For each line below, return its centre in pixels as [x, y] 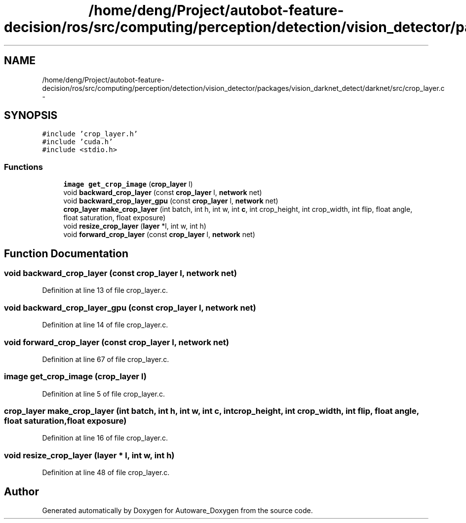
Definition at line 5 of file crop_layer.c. [103, 394]
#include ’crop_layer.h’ [90, 134]
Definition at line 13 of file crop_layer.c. [105, 290]
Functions [23, 167]
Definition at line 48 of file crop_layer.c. [106, 473]
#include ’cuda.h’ [78, 142]
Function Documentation [66, 253]
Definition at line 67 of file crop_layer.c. [106, 359]
